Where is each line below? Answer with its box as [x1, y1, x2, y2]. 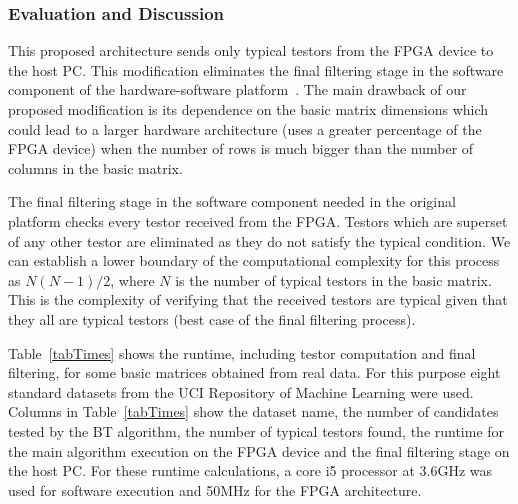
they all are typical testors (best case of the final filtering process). [8, 308, 416, 329]
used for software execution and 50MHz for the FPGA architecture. [8, 479, 422, 500]
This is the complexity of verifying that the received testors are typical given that [8, 289, 508, 310]
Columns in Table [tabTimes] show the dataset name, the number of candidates [8, 401, 499, 422]
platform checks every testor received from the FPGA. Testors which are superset [8, 210, 508, 231]
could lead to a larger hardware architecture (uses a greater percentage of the [8, 118, 482, 139]
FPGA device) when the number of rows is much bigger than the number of [8, 138, 474, 159]
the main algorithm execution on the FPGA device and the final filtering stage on [8, 440, 510, 461]
